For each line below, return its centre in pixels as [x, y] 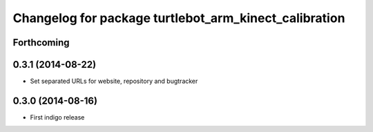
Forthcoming [41, 43]
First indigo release [57, 117]
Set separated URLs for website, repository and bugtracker [114, 81]
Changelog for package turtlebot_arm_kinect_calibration [179, 18]
